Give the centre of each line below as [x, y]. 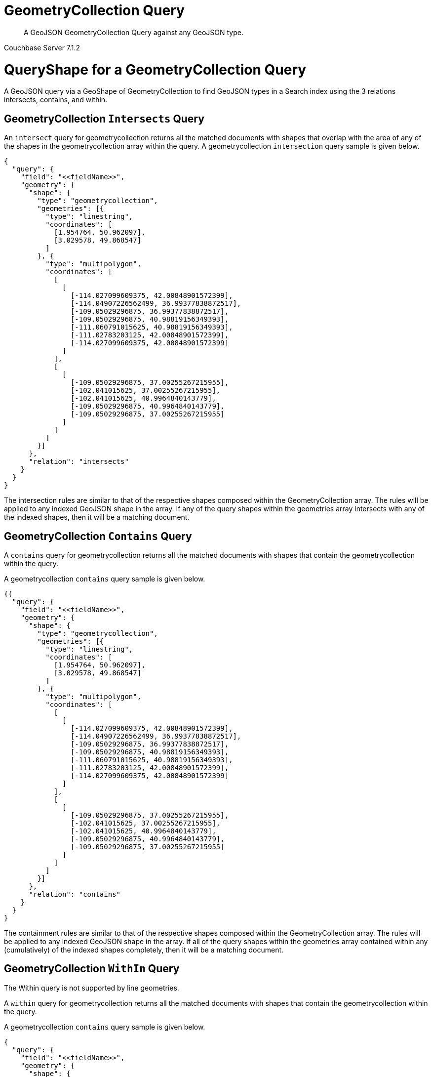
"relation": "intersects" [79, 462]
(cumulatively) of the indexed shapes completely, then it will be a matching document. [144, 950]
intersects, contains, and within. [56, 100]
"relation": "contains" [75, 894]
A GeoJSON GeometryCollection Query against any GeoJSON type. [134, 32]
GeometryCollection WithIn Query [92, 969]
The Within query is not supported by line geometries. [92, 988]
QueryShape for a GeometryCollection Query [155, 69]
